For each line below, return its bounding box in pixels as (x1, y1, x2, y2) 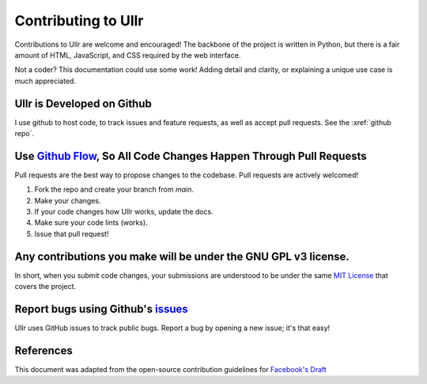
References (14, 344, 73, 357)
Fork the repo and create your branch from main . (34, 184, 194, 194)
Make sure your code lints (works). (34, 218, 148, 227)
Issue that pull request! (34, 229, 109, 238)
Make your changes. (34, 196, 102, 205)
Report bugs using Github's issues (14, 302, 189, 316)
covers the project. (14, 282, 77, 291)
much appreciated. (14, 76, 77, 86)
